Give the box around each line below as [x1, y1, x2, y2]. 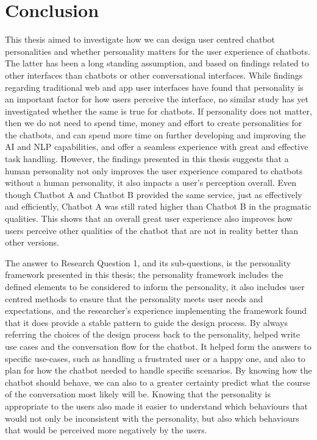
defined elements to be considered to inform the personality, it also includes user [5, 280, 305, 293]
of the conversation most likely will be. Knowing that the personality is [5, 388, 271, 400]
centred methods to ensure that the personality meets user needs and [5, 292, 263, 305]
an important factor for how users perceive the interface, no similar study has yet [5, 93, 309, 105]
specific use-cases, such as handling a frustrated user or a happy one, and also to [5, 352, 305, 364]
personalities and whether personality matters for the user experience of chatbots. [5, 44, 310, 57]
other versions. [5, 236, 59, 249]
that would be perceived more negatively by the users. [5, 424, 207, 436]
